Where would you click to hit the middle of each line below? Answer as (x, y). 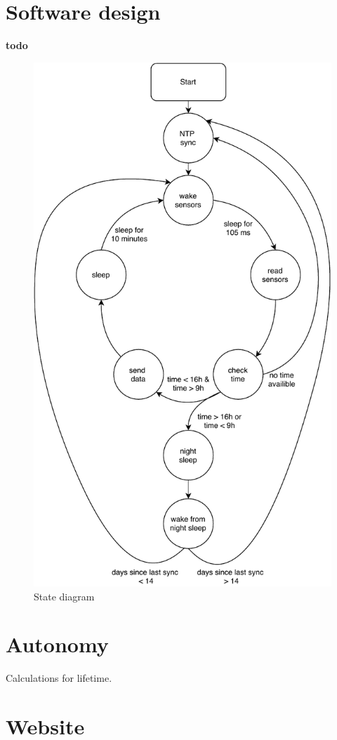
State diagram (64, 596)
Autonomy (57, 644)
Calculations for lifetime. (59, 678)
